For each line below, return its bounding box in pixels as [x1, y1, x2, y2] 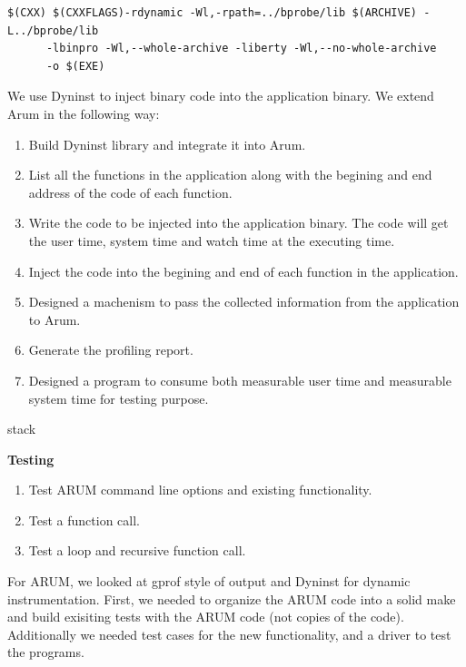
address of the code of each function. [28, 182, 233, 201]
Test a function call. [28, 510, 140, 529]
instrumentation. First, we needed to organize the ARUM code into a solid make [7, 589, 456, 608]
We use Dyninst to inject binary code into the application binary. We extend [7, 86, 434, 105]
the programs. [7, 642, 84, 662]
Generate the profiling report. [28, 340, 193, 359]
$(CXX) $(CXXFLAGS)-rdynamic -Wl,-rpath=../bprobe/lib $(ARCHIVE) [7, 6, 418, 19]
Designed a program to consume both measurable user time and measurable [28, 370, 451, 389]
